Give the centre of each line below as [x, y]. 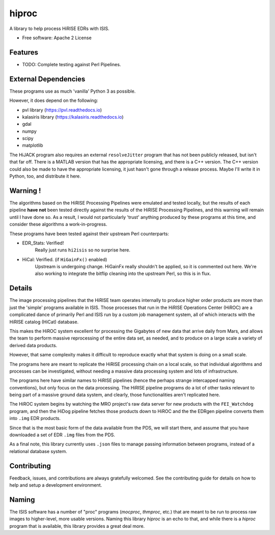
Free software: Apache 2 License [57, 38]
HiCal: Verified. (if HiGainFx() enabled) [65, 259]
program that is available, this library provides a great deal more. [77, 526]
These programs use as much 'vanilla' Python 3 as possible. [73, 91]
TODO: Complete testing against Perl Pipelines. [72, 64]
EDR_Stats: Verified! [43, 243]
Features [24, 52]
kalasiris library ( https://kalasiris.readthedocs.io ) [73, 117]
